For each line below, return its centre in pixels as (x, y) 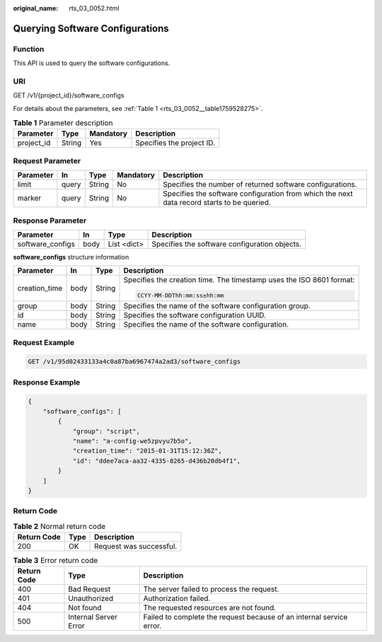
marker (29, 198)
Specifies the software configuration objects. (227, 244)
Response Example (47, 382)
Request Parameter (47, 160)
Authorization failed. (177, 599)
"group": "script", (106, 431)
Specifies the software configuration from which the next (258, 194)
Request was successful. (135, 547)
